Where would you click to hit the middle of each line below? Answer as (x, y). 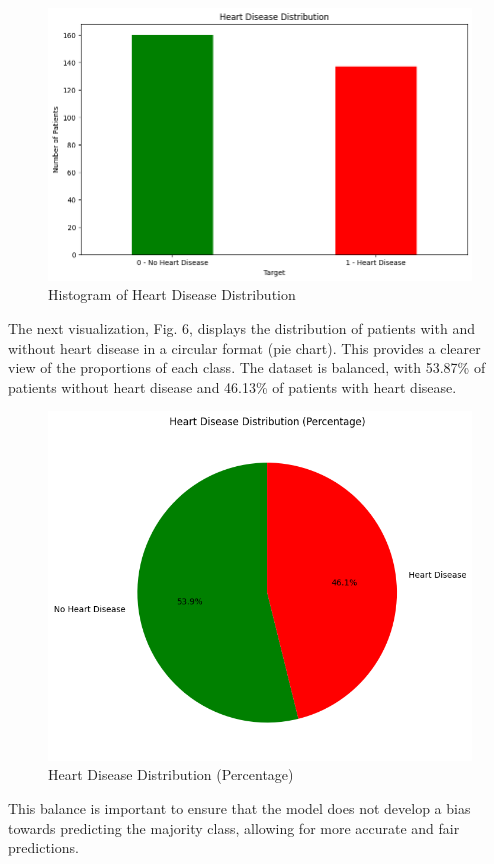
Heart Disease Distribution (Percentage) (171, 774)
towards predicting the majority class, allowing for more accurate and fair (234, 827)
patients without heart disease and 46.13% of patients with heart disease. (232, 386)
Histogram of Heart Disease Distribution (172, 294)
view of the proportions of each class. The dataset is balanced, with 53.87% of (247, 367)
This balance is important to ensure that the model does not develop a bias (239, 807)
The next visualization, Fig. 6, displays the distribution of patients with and (241, 328)
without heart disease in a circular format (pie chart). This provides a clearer (244, 347)
